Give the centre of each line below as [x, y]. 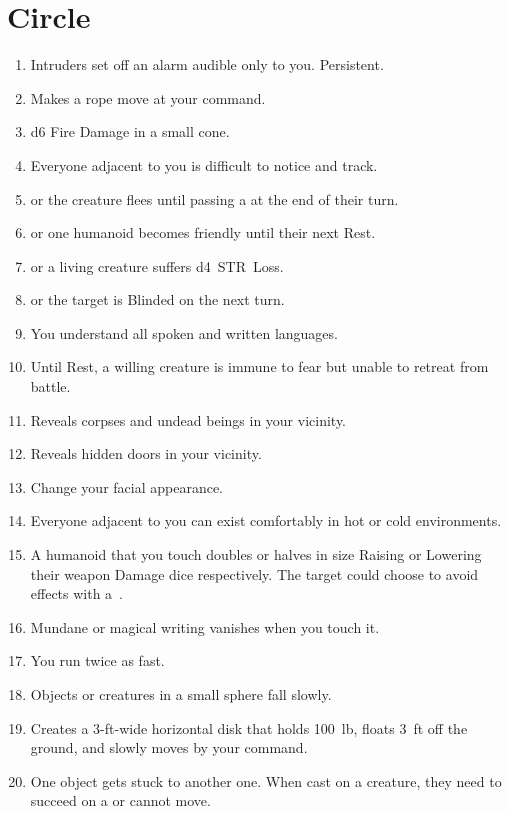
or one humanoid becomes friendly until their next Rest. [203, 232]
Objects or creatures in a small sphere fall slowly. [181, 694]
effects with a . [77, 593]
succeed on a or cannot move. [120, 800]
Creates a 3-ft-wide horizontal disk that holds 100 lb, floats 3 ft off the [249, 727]
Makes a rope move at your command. [148, 97]
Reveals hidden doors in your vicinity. [146, 453]
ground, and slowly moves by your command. [169, 747]
